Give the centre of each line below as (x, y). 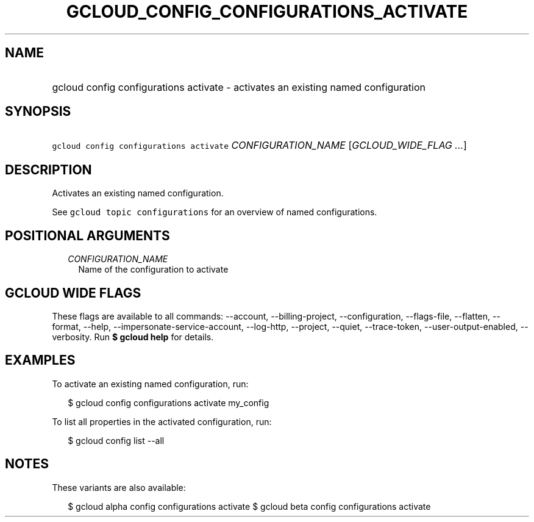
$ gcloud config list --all (116, 440)
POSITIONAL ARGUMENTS (87, 235)
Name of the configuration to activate (153, 270)
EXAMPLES (40, 360)
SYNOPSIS (38, 112)
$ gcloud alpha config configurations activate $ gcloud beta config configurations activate (249, 506)
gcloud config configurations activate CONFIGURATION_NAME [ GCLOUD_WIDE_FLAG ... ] (259, 145)
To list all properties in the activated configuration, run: (162, 421)
